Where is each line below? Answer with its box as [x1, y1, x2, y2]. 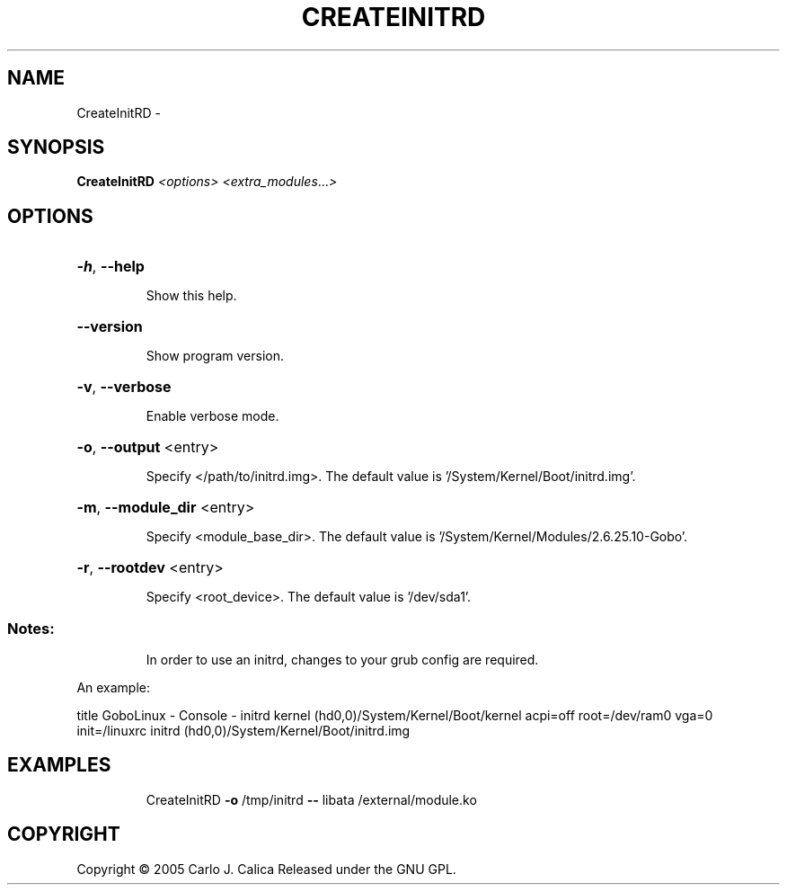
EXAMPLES [7, 754, 111, 777]
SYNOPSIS [7, 136, 105, 159]
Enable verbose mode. [146, 408, 279, 424]
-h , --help [76, 257, 145, 276]
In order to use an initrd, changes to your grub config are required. [146, 652, 539, 668]
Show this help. [146, 288, 237, 304]
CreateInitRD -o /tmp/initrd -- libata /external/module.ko [146, 791, 477, 807]
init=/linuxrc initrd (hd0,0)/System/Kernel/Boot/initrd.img [76, 723, 411, 739]
